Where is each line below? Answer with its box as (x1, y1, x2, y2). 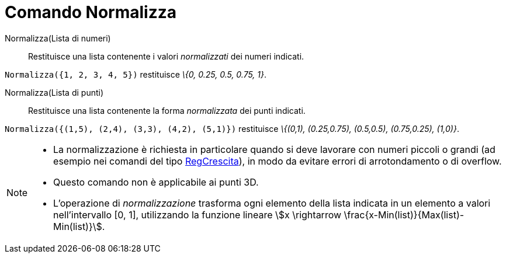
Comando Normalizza (5, 2, 177, 22)
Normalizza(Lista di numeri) (5, 33, 111, 43)
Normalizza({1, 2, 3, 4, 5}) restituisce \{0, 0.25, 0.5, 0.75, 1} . (5, 69, 267, 79)
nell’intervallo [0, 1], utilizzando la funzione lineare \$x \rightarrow (53, 208, 342, 221)
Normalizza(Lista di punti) (5, 87, 104, 97)
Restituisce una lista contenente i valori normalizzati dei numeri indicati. (28, 51, 304, 61)
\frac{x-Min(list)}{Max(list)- (344, 208, 465, 221)
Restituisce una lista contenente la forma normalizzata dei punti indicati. (28, 105, 306, 116)
